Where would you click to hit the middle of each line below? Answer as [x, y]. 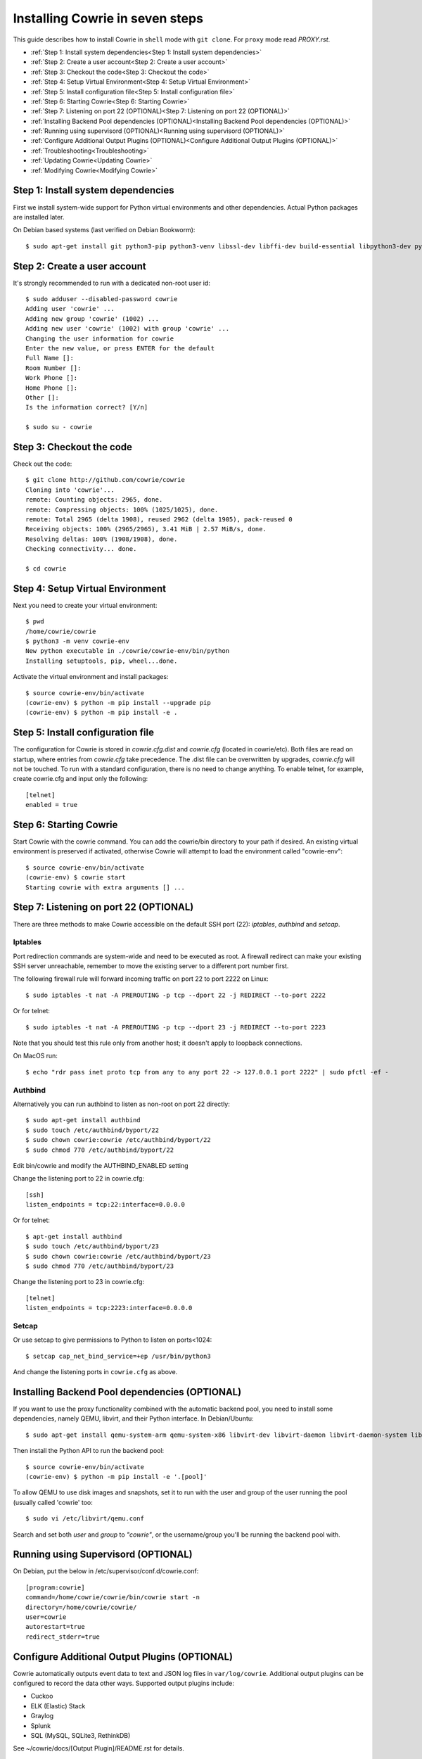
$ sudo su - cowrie [59, 427]
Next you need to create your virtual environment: [85, 605]
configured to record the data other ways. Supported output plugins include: [124, 1683]
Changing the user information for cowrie [100, 338]
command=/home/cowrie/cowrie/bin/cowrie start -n [113, 1598]
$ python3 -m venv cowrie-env [78, 641]
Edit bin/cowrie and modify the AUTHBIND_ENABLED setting [101, 1165]
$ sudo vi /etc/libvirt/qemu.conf [85, 1519]
